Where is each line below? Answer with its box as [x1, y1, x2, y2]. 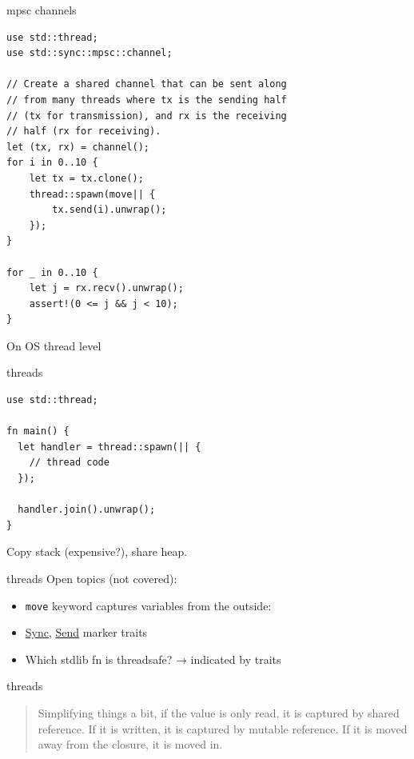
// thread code [29, 457, 109, 469]
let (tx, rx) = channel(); [6, 141, 149, 153]
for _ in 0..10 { [6, 266, 98, 278]
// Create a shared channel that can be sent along [6, 78, 287, 90]
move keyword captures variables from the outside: [25, 597, 272, 613]
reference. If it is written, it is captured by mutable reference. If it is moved [38, 720, 408, 737]
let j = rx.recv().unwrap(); [29, 282, 184, 294]
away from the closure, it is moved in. [38, 736, 223, 753]
